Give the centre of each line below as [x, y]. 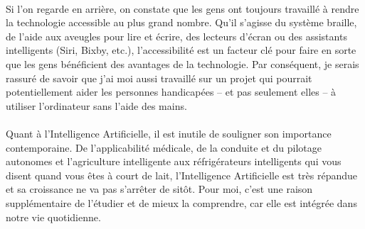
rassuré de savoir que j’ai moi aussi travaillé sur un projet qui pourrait [159, 78]
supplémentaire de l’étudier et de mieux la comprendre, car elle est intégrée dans [181, 202]
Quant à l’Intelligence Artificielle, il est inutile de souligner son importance [169, 133]
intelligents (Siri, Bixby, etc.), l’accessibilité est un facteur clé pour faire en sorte [181, 50]
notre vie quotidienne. [53, 217]
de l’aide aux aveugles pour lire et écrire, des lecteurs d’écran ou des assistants [176, 36]
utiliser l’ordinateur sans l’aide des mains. [96, 105]
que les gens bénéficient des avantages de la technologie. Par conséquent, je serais [182, 63]
